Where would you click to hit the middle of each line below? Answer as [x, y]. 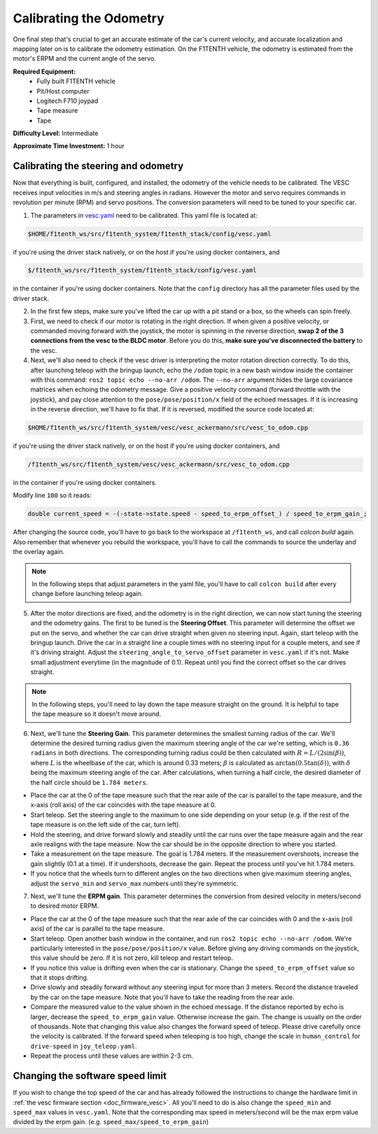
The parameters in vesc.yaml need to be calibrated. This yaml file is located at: [144, 215]
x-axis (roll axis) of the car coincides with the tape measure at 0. [123, 805]
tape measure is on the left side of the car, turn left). [106, 825]
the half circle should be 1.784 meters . [89, 782]
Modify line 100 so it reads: [52, 495]
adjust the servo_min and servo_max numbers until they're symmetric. [134, 883]
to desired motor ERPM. [65, 906]
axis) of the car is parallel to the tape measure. [97, 929]
